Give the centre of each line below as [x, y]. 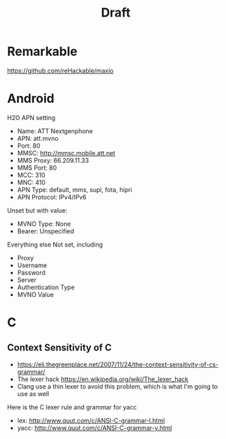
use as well [33, 393]
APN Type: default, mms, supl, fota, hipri [74, 189]
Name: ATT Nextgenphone [55, 131]
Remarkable [42, 51]
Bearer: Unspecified [45, 231]
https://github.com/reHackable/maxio [60, 70]
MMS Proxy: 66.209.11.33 [53, 160]
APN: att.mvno [38, 138]
